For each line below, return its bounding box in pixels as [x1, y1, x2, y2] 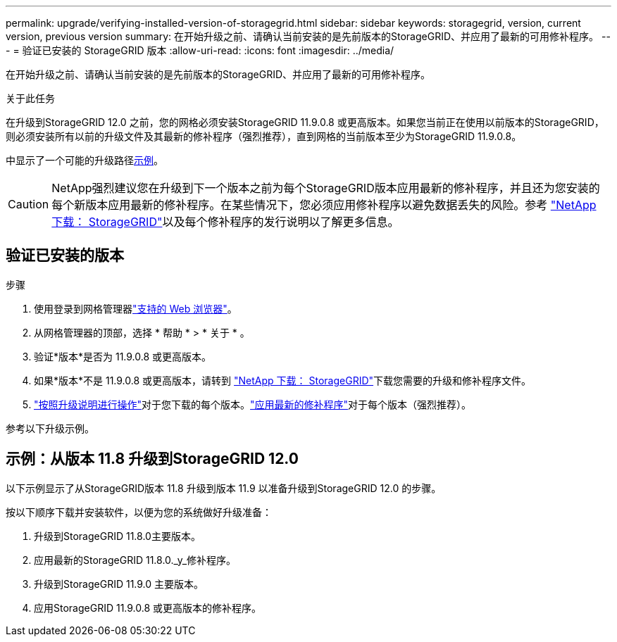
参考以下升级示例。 [6, 422, 94, 434]
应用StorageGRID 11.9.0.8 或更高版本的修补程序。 [34, 601, 262, 614]
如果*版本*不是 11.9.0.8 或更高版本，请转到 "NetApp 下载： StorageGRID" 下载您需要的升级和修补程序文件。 [34, 374, 532, 386]
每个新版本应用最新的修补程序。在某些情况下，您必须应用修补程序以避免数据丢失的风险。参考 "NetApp [51, 198, 597, 212]
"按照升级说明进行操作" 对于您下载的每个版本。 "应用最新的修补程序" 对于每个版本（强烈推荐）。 [34, 398, 472, 410]
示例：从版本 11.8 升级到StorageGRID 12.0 [6, 450, 299, 468]
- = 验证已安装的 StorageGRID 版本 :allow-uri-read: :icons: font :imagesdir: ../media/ [6, 44, 394, 56]
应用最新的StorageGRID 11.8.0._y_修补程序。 [34, 553, 237, 566]
